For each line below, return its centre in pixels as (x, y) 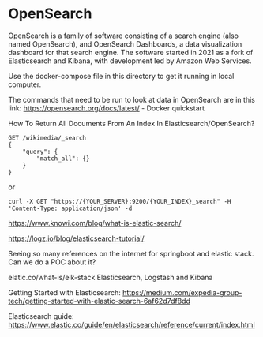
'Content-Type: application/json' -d (70, 208)
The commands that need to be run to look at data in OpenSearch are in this (131, 99)
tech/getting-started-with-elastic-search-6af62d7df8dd (100, 301)
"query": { (40, 152)
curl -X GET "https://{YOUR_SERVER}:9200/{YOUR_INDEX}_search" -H (120, 201)
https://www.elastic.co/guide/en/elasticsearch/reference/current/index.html (131, 324)
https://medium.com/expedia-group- (182, 292)
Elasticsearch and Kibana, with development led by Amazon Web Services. (130, 61)
